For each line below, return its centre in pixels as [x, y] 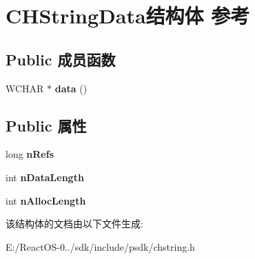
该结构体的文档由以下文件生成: [74, 224]
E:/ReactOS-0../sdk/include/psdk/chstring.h [100, 246]
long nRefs [30, 154]
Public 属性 [46, 125]
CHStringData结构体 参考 [128, 15]
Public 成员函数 [61, 59]
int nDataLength [45, 177]
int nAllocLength [46, 200]
